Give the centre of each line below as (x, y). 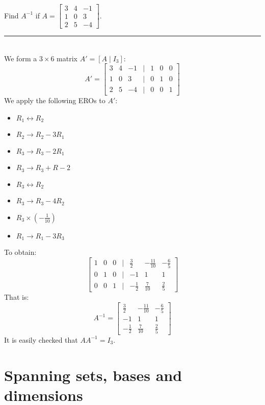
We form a (21, 58)
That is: (17, 297)
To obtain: (20, 252)
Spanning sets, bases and (93, 375)
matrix (67, 58)
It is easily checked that (41, 339)
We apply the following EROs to (55, 100)
